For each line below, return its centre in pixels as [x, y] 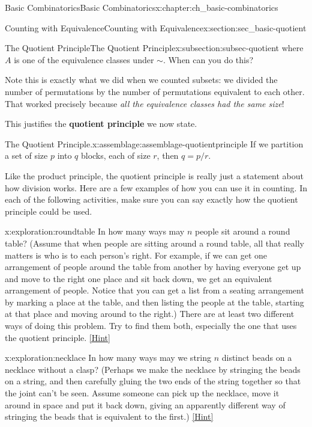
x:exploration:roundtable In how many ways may [95, 231]
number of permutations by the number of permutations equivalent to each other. [155, 91]
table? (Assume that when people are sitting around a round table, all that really [154, 243]
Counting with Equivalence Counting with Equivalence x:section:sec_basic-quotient [156, 27]
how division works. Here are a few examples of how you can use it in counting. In [156, 187]
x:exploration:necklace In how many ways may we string [108, 358]
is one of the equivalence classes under [84, 59]
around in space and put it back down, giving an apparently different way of [145, 404]
